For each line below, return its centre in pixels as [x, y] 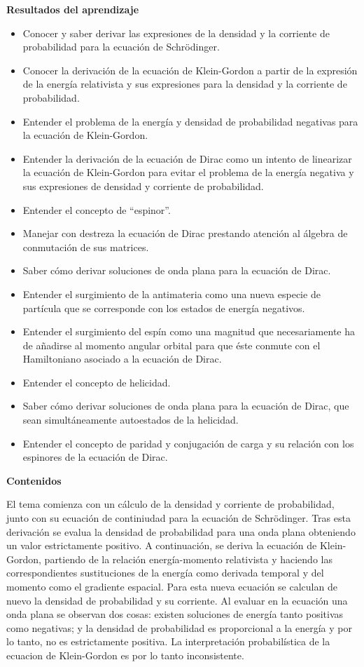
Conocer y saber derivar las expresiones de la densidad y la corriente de [176, 33]
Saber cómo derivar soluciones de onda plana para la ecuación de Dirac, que [186, 406]
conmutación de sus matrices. [86, 247]
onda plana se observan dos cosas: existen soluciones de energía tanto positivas [175, 614]
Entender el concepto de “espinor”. [97, 209]
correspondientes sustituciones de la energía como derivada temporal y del [165, 573]
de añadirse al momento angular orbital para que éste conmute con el [171, 345]
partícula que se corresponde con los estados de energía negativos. [164, 308]
